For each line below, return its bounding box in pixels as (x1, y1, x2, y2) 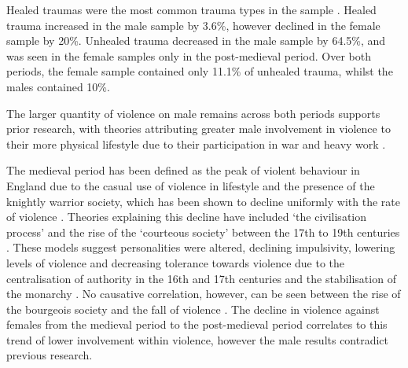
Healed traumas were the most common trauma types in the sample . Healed (6, 2, 377, 17)
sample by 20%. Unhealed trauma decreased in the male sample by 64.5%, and (6, 32, 386, 49)
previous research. (6, 347, 93, 363)
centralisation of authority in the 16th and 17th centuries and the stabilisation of (6, 270, 396, 286)
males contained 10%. (6, 78, 110, 94)
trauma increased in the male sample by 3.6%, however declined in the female (6, 17, 380, 33)
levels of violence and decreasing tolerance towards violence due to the (6, 254, 345, 270)
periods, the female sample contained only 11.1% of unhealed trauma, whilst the (6, 63, 393, 79)
